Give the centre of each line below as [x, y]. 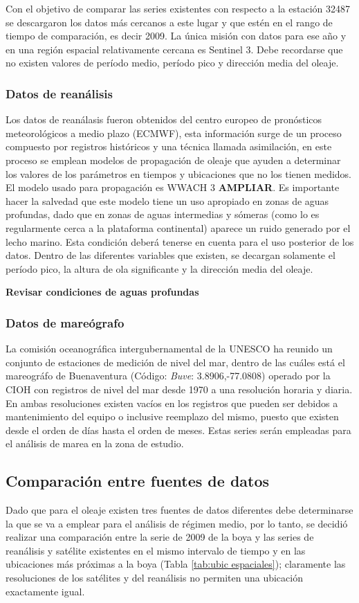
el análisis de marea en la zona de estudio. [95, 443]
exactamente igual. [45, 591]
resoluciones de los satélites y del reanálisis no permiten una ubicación [154, 578]
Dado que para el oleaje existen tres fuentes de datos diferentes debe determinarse [179, 510]
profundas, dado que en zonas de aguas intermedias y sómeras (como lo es [163, 214]
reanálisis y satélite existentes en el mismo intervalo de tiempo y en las [156, 550]
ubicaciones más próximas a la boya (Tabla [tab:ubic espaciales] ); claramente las [176, 564]
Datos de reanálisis [59, 93]
